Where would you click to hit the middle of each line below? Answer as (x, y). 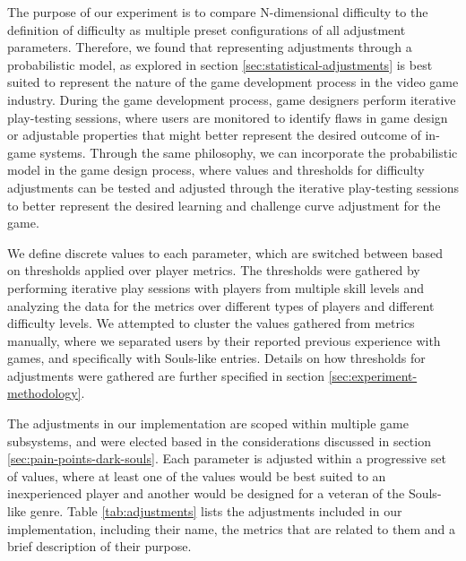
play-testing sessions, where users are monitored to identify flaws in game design (228, 117)
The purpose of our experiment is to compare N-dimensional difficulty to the (218, 12)
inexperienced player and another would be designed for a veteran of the (206, 493)
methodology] (44, 393)
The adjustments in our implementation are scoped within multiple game (208, 423)
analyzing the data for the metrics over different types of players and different (221, 305)
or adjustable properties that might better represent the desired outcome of (214, 135)
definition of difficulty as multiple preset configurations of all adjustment (207, 29)
